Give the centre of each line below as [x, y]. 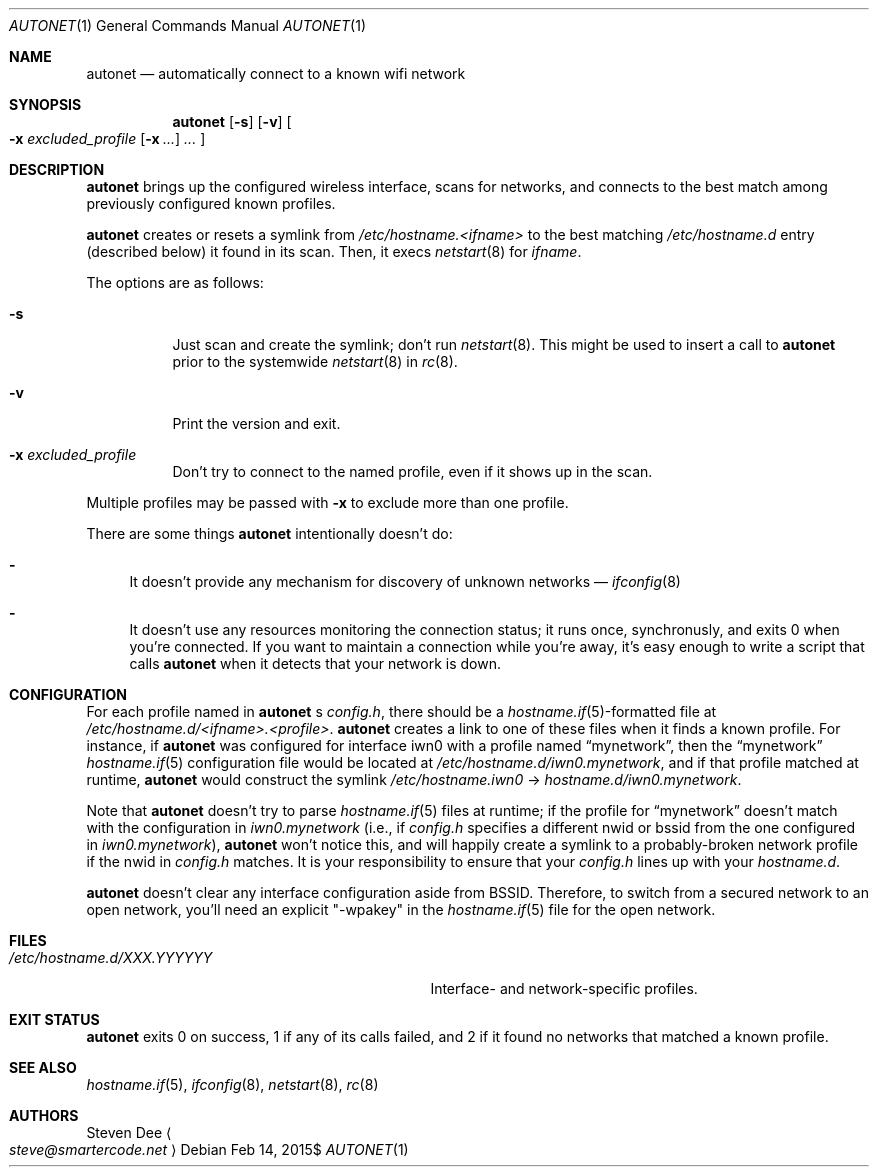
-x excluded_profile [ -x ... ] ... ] [107, 138]
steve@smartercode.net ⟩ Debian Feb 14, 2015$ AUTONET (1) [209, 1149]
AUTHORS [44, 1115]
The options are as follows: [175, 282]
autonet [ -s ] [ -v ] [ [232, 121]
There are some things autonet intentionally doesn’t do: [269, 533]
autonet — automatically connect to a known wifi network [276, 73]
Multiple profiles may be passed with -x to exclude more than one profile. [327, 502]
